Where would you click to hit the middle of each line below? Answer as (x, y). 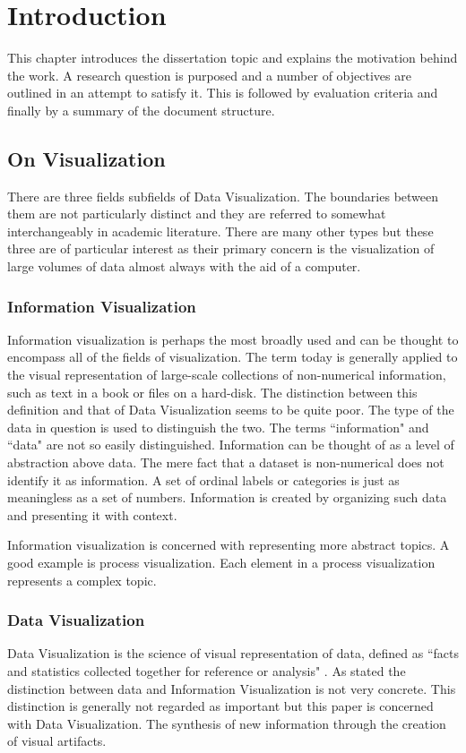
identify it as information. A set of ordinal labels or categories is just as (203, 479)
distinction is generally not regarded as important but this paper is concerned (220, 706)
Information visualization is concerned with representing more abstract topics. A (229, 545)
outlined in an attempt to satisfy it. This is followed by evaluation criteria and (223, 93)
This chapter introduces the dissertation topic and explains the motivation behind (233, 58)
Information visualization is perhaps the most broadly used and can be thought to (233, 339)
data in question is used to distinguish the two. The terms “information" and (218, 427)
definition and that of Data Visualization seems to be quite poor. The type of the (231, 410)
